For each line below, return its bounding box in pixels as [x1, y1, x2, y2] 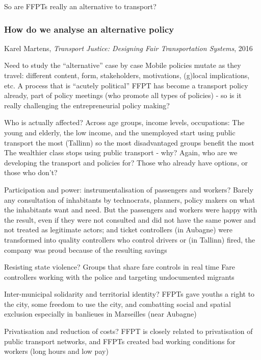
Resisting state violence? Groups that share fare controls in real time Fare [4, 261, 236, 272]
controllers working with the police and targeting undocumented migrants [4, 271, 234, 282]
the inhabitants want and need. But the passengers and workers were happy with [4, 204, 257, 215]
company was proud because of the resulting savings [4, 244, 167, 255]
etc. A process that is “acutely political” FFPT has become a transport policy [4, 80, 248, 90]
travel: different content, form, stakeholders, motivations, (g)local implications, [4, 70, 250, 80]
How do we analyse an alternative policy [4, 22, 174, 35]
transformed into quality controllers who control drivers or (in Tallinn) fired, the [4, 234, 255, 245]
